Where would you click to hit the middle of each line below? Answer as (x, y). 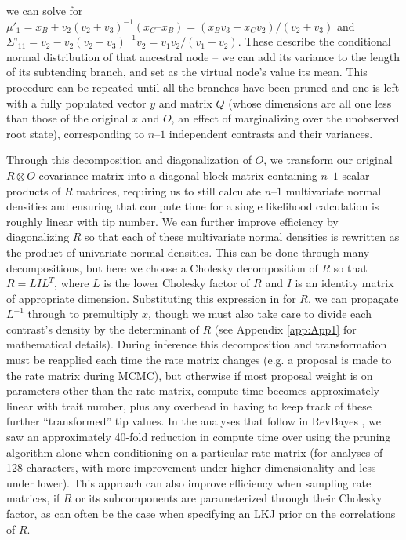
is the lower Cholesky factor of (177, 283)
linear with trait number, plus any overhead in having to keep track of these (189, 405)
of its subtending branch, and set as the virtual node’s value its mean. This (187, 72)
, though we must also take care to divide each (260, 314)
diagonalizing (38, 237)
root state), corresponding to (76, 133)
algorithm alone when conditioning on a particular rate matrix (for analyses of (195, 452)
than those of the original (67, 118)
